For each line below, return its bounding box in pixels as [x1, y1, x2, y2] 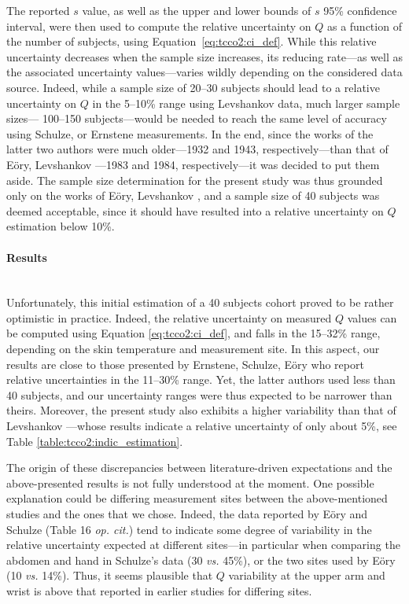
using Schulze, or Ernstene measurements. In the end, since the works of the [6, 125, 374, 142]
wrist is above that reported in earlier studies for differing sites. [6, 582, 312, 598]
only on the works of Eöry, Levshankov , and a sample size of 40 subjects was [6, 187, 380, 204]
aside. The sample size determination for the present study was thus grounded [6, 171, 383, 188]
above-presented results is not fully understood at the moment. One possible [6, 474, 374, 491]
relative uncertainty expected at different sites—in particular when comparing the [6, 536, 400, 553]
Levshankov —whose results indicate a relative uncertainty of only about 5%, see [6, 418, 397, 434]
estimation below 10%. [6, 218, 115, 234]
